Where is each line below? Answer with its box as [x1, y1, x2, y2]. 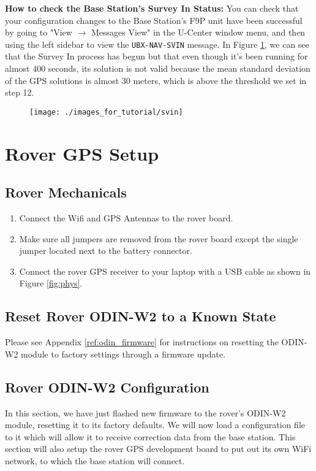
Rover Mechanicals [5, 183, 127, 202]
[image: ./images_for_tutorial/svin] [29, 107, 183, 117]
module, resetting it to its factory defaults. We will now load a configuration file [5, 418, 305, 431]
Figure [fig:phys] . [19, 277, 83, 289]
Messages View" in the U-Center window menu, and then [91, 26, 306, 39]
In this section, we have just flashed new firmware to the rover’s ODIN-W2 [5, 406, 286, 419]
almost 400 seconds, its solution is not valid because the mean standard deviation [5, 62, 310, 75]
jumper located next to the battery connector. [19, 244, 192, 257]
